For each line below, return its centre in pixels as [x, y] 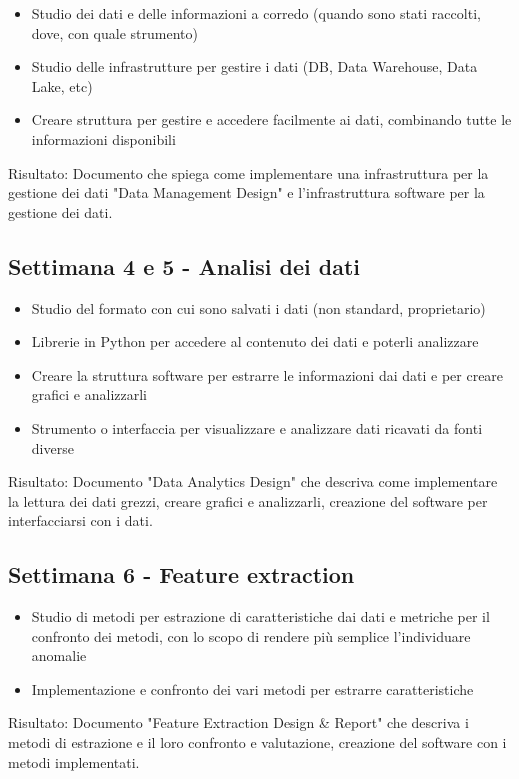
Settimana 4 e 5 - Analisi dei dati [184, 265]
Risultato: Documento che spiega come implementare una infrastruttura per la [248, 172]
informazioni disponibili [103, 138]
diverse [52, 447]
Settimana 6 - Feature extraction [181, 574]
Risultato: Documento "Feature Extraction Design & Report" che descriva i [238, 722]
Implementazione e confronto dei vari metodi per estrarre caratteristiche [252, 688]
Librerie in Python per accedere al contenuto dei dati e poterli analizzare [255, 341]
